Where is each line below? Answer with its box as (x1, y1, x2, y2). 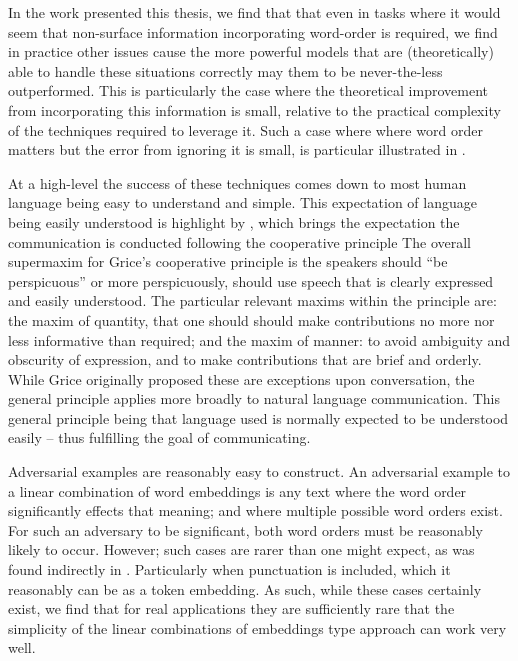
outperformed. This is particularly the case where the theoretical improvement (8, 80, 488, 101)
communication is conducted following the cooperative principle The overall (8, 231, 471, 252)
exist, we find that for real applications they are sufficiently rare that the (8, 598, 455, 619)
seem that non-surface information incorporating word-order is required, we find (8, 21, 498, 42)
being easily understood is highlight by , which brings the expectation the (8, 211, 460, 232)
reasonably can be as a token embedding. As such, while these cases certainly (8, 578, 482, 599)
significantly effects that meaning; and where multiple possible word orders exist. (8, 500, 503, 521)
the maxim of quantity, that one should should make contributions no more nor (8, 309, 495, 330)
